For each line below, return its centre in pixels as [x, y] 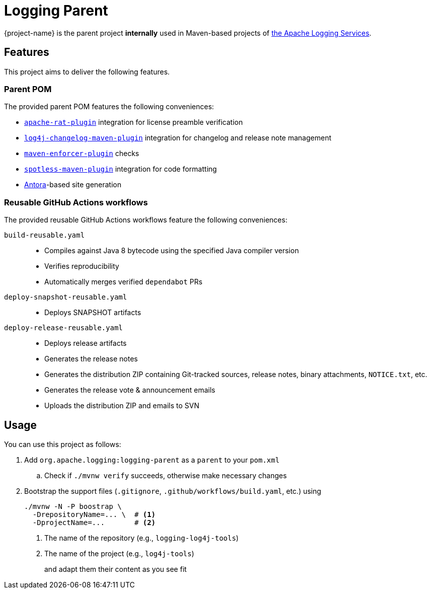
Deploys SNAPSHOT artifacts [93, 313]
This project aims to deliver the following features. [87, 71]
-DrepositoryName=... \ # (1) [94, 514]
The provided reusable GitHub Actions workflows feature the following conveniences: [146, 220]
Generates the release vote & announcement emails [130, 390]
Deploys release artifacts [85, 343]
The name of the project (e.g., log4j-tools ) [119, 553]
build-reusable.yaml [45, 235]
